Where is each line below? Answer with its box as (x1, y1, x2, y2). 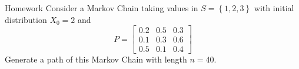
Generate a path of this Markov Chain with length (5, 53, 187, 65)
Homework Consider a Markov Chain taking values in (5, 2, 198, 14)
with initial (254, 2, 294, 14)
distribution (5, 13, 47, 25)
